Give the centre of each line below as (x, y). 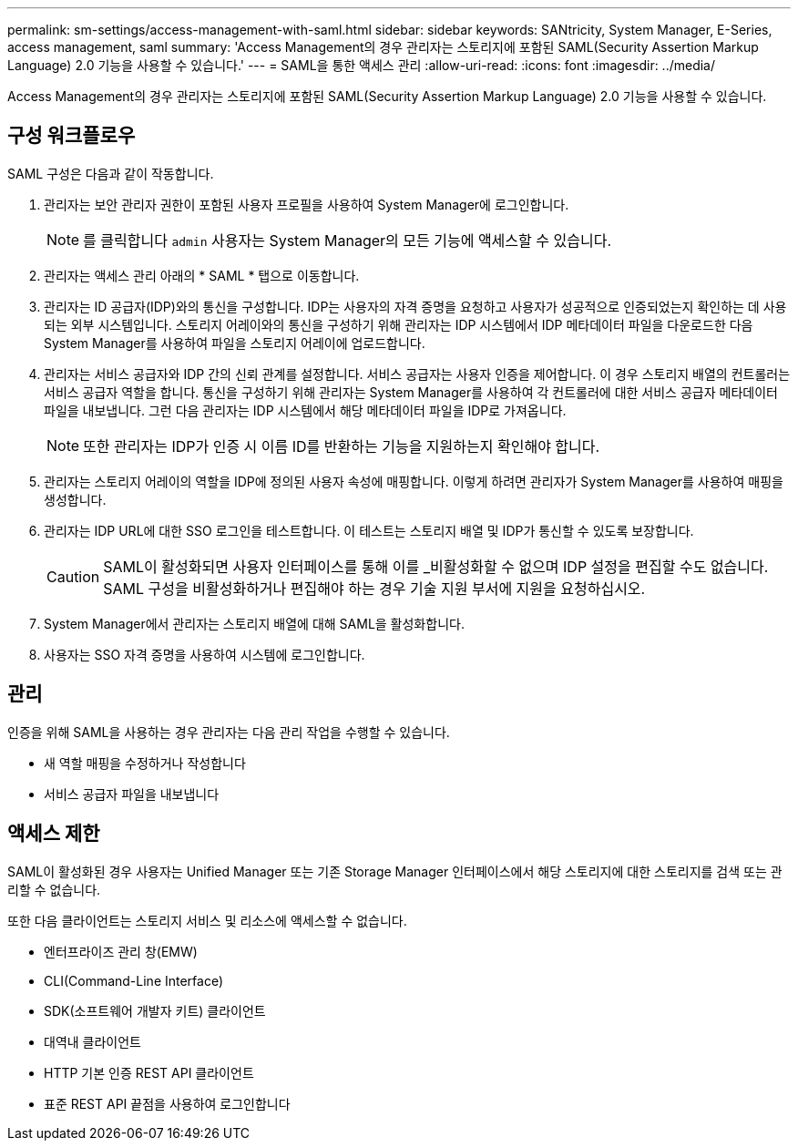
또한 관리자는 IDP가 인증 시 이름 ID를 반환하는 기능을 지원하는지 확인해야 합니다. (342, 446)
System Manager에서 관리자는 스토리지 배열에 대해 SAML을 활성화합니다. (254, 623)
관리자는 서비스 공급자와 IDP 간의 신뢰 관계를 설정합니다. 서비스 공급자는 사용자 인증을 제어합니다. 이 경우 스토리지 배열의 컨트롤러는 (417, 374)
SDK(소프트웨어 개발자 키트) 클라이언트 (155, 1010)
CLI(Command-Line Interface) (134, 980)
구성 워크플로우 (72, 136)
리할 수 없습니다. (54, 889)
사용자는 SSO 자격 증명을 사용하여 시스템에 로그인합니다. (205, 654)
